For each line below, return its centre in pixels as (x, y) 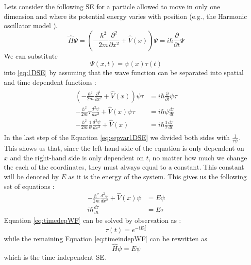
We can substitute (31, 55)
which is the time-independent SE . (55, 257)
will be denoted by (32, 177)
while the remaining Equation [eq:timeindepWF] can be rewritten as (106, 239)
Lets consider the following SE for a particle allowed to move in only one (112, 6)
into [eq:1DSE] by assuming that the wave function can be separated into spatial (124, 72)
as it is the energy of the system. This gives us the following (158, 177)
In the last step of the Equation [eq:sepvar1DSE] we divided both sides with (117, 137)
